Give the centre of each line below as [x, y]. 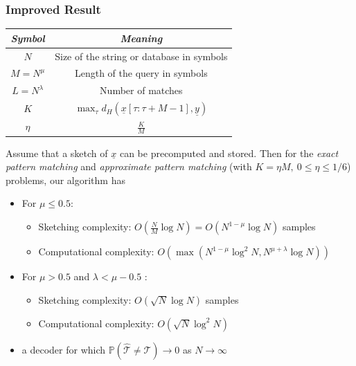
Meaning [141, 38]
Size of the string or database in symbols [141, 56]
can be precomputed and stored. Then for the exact [229, 153]
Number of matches [141, 90]
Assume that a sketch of [57, 153]
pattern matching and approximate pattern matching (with [129, 166]
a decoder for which [64, 349]
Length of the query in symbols [141, 73]
